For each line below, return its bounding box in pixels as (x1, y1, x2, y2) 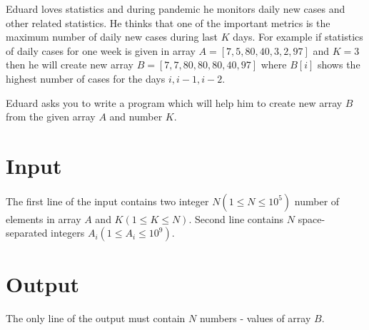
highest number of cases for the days (6, 71, 166, 86)
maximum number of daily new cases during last (6, 29, 218, 44)
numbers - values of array (199, 310, 311, 325)
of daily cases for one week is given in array (6, 43, 196, 58)
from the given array (6, 109, 96, 124)
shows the (317, 57, 360, 72)
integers (51, 225, 85, 240)
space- (298, 211, 325, 226)
